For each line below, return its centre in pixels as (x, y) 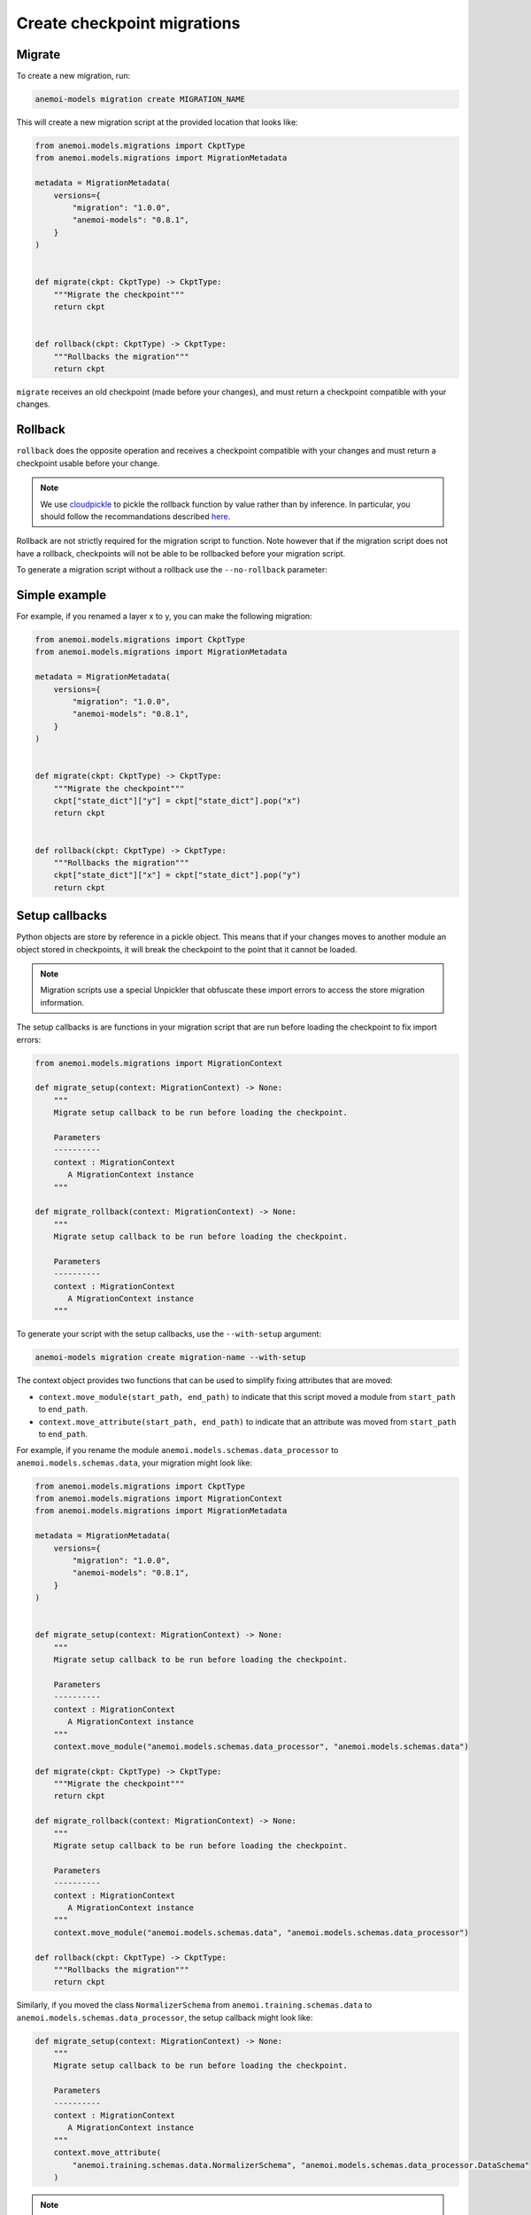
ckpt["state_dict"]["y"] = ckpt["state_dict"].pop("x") (177, 801)
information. (62, 1002)
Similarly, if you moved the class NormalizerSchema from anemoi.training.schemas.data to (194, 2005)
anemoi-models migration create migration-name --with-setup (170, 1357)
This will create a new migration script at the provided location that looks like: (157, 122)
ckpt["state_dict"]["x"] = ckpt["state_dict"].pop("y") (177, 875)
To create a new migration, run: (73, 76)
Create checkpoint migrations (128, 23)
